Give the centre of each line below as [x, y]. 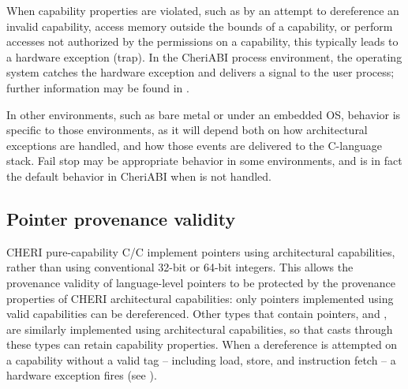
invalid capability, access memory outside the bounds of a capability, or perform [200, 26]
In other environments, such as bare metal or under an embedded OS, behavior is [204, 114]
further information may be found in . [98, 87]
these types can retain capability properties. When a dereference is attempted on [202, 344]
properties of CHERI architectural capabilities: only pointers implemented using [200, 298]
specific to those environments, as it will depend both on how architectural [187, 130]
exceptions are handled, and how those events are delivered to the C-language [194, 145]
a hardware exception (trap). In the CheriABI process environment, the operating [204, 56]
